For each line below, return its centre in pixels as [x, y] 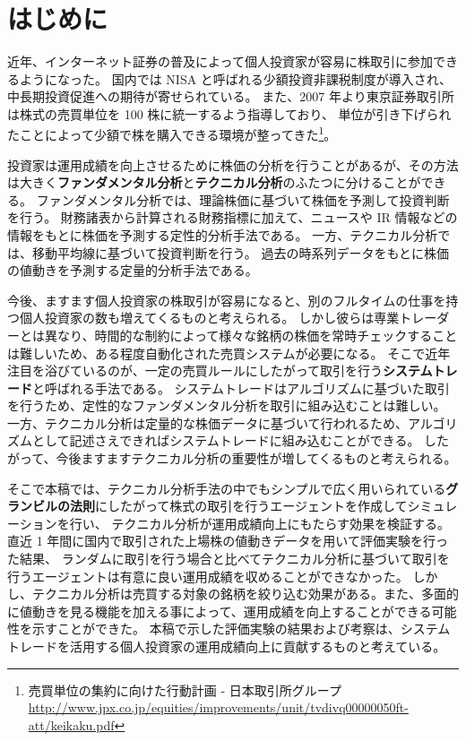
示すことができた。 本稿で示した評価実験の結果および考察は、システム [241, 629]
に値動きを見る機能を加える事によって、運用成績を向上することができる [220, 611]
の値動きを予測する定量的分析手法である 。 [133, 270]
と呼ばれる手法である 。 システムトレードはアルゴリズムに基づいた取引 [241, 388]
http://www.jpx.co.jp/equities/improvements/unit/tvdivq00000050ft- [218, 707]
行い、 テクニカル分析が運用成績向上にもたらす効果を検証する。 [260, 523]
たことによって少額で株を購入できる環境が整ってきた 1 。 [172, 133]
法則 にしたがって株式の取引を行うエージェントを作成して [238, 506]
